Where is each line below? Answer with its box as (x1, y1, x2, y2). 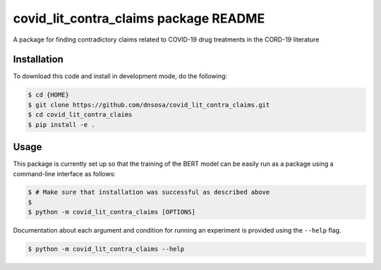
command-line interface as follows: (13, 169, 116, 178)
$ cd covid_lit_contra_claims (28, 111, 133, 119)
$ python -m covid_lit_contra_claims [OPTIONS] (28, 208, 195, 216)
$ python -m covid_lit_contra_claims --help (28, 245, 185, 253)
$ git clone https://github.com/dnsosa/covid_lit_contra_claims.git (28, 101, 270, 109)
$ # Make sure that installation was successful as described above (28, 188, 270, 197)
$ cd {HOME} (28, 91, 70, 99)
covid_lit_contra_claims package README (13, 11, 265, 26)
